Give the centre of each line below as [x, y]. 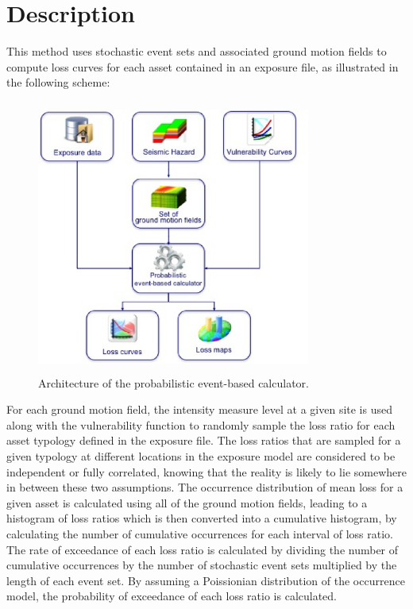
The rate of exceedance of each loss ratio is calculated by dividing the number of [203, 549]
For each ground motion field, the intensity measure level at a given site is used [199, 409]
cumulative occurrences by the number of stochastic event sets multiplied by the [202, 565]
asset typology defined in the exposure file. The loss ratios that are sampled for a [204, 440]
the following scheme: [58, 82]
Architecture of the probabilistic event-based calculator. [174, 382]
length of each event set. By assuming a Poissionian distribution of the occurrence [206, 580]
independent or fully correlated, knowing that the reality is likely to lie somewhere [206, 471]
